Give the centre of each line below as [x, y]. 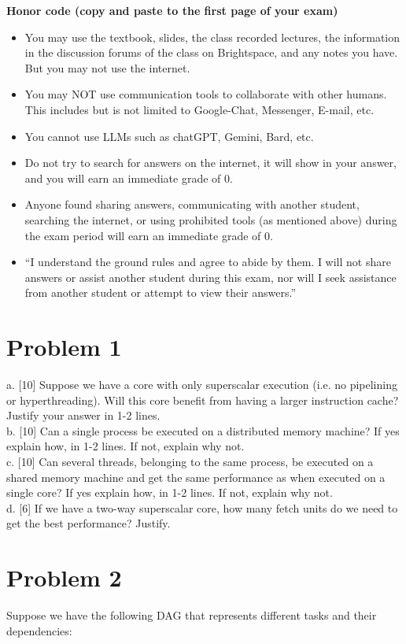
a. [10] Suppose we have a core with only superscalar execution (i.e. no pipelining [202, 385]
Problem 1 [64, 347]
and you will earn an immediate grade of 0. [129, 178]
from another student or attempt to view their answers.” [160, 292]
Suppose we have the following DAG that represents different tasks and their [192, 615]
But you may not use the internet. [107, 67]
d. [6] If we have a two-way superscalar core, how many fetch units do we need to [202, 507]
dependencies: [39, 630]
